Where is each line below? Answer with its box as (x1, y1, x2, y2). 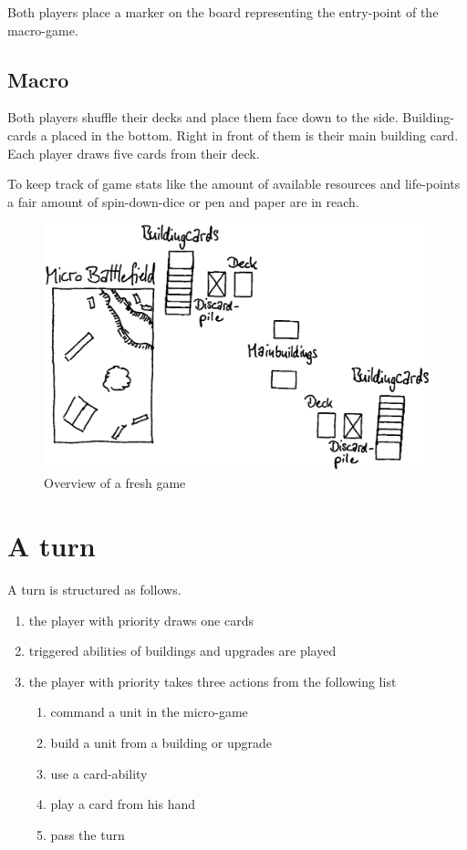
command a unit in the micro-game (50, 702, 248, 721)
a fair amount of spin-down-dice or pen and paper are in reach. (7, 192, 359, 211)
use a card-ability (50, 763, 148, 783)
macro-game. (7, 20, 78, 39)
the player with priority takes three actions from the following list (28, 671, 397, 690)
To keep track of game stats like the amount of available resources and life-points (7, 174, 461, 193)
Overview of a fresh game (44, 473, 186, 492)
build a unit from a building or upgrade (50, 733, 273, 752)
